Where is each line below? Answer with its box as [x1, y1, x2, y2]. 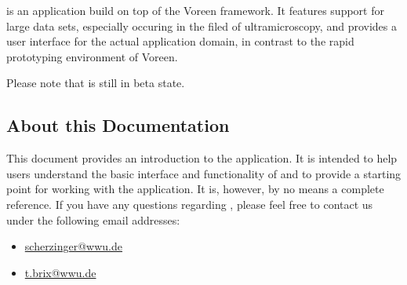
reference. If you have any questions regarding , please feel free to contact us [6, 195, 373, 212]
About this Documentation [6, 113, 230, 137]
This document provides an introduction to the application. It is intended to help [6, 150, 398, 166]
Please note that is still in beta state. [6, 75, 185, 91]
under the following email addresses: [6, 211, 180, 228]
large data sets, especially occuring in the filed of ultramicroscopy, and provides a [6, 17, 397, 34]
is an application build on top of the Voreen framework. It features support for [6, 2, 384, 18]
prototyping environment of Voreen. [6, 48, 178, 64]
